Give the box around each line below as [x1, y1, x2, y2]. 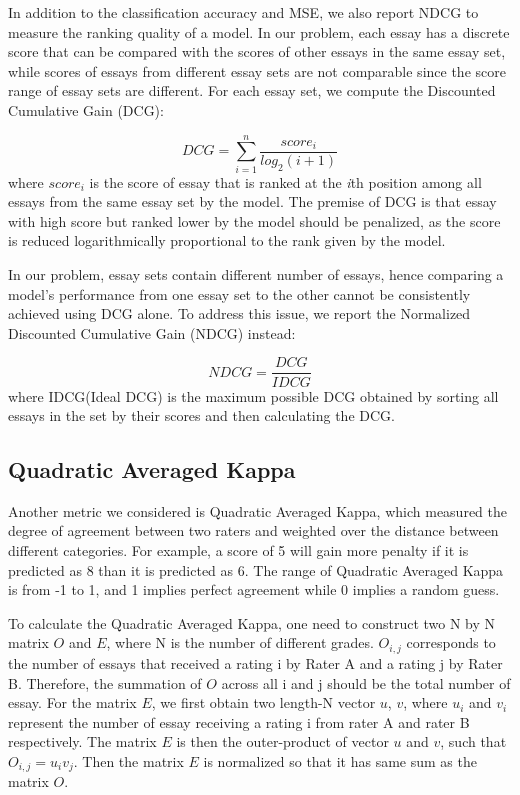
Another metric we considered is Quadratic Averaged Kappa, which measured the [8, 500, 507, 521]
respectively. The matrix [8, 731, 157, 752]
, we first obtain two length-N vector [151, 692, 376, 713]
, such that [440, 731, 507, 752]
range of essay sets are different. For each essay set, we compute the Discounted [8, 80, 496, 101]
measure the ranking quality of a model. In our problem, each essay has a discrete [8, 21, 510, 42]
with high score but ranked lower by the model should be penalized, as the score [8, 210, 501, 231]
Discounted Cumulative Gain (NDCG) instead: [8, 322, 296, 343]
